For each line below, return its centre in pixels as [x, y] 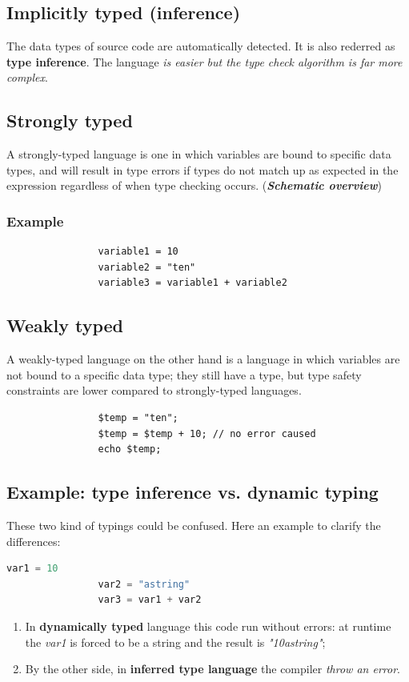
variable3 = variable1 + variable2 [192, 283]
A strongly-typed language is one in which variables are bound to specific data [199, 154]
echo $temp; [130, 449]
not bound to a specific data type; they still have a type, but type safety [184, 374]
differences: [34, 541]
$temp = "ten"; [138, 417]
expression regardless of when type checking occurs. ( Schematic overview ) [194, 185]
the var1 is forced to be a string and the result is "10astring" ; [175, 642]
